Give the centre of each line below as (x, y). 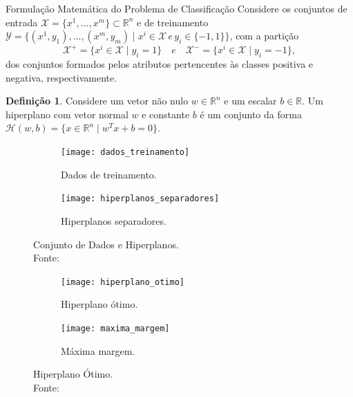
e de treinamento (173, 22)
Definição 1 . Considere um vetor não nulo (97, 101)
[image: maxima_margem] (115, 328)
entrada (22, 22)
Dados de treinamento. (109, 174)
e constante (166, 114)
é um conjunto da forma (251, 114)
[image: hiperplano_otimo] (123, 282)
